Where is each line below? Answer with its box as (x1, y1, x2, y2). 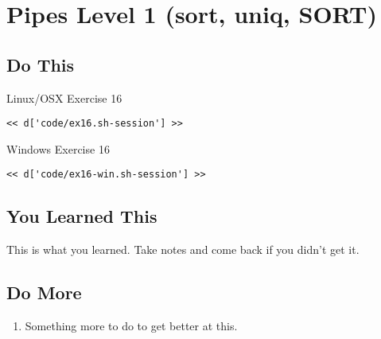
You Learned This (6, 204, 157, 228)
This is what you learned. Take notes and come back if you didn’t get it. (6, 241, 360, 258)
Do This (6, 52, 75, 76)
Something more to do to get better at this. (25, 318, 238, 334)
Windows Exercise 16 (6, 140, 110, 157)
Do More (6, 280, 82, 305)
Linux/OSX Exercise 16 (6, 89, 122, 106)
